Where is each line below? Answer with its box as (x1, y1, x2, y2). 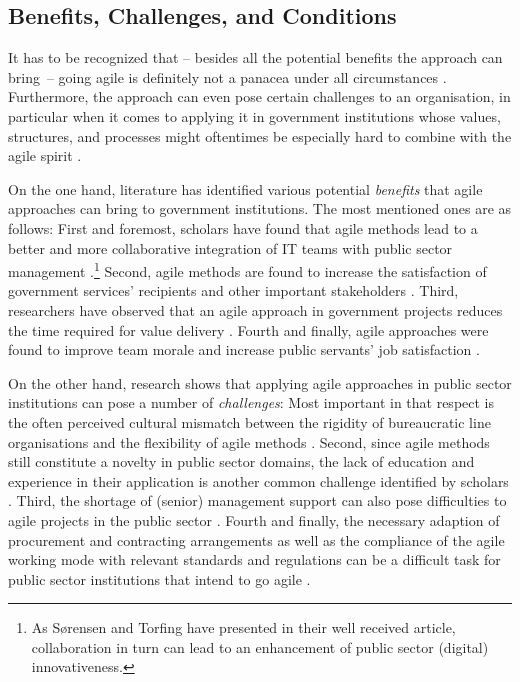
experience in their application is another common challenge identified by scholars (8, 470, 509, 491)
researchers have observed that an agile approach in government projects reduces (8, 299, 503, 320)
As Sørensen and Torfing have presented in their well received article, (31, 617, 456, 638)
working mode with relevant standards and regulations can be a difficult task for (8, 549, 501, 570)
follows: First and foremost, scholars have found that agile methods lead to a (8, 217, 478, 238)
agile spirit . (8, 145, 82, 166)
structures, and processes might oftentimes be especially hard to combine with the (8, 125, 512, 146)
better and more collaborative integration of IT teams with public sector (8, 237, 453, 258)
